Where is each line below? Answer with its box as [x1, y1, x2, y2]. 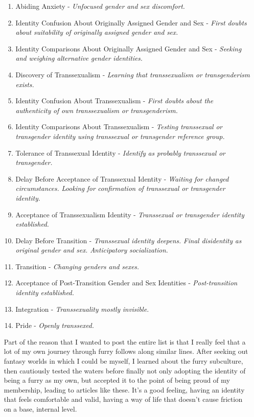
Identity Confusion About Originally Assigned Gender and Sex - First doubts [15, 17, 247, 27]
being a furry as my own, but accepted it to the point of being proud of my [4, 375, 230, 385]
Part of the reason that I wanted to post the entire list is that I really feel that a [4, 336, 246, 347]
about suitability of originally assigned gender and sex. [15, 27, 178, 37]
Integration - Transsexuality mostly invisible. [15, 303, 149, 314]
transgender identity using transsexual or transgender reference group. [15, 131, 225, 141]
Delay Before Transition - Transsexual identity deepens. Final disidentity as [15, 235, 242, 245]
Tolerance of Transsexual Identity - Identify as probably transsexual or [15, 147, 226, 158]
